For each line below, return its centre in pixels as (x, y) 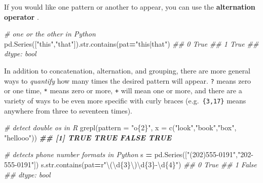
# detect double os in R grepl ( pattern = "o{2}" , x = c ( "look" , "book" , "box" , (120, 127)
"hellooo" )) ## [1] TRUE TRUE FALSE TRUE (88, 137)
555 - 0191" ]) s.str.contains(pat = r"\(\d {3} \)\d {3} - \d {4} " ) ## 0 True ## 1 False (130, 164)
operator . (22, 16)
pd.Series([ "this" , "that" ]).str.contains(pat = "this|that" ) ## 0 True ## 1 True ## (131, 43)
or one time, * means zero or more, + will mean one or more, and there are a (123, 90)
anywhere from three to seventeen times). (68, 110)
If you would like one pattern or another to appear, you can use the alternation (130, 7)
